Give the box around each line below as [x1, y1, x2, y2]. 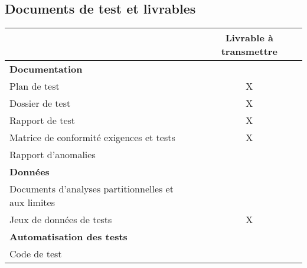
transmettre [221, 44, 277, 58]
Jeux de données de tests [9, 213, 112, 227]
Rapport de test [9, 113, 76, 128]
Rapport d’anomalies [9, 148, 96, 162]
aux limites [9, 195, 55, 210]
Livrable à [225, 31, 273, 45]
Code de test [9, 247, 62, 261]
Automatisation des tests [9, 230, 128, 244]
